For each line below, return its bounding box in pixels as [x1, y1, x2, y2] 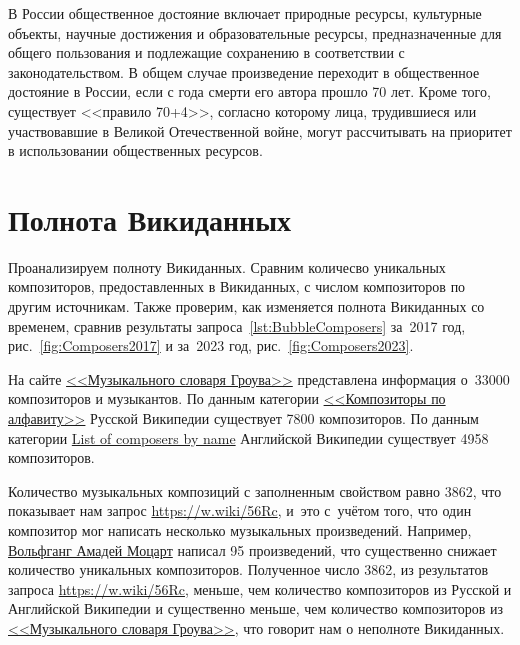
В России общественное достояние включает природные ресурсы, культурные [8, 3, 482, 23]
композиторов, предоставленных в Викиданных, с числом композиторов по [8, 276, 466, 297]
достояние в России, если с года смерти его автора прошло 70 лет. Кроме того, [8, 81, 491, 102]
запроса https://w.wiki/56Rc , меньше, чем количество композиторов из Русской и [8, 578, 512, 599]
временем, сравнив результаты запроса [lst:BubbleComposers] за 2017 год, [8, 315, 466, 336]
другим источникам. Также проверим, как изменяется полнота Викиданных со [8, 296, 485, 317]
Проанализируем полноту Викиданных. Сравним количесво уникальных [8, 256, 446, 277]
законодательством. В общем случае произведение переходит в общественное [8, 61, 480, 82]
